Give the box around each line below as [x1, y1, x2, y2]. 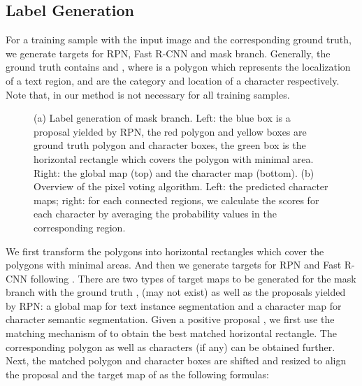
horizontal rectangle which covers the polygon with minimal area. [34, 151, 314, 166]
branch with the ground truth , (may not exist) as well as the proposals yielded [6, 285, 346, 299]
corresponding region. [34, 220, 126, 234]
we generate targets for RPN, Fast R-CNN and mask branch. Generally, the [6, 45, 331, 60]
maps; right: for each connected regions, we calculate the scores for [34, 192, 319, 207]
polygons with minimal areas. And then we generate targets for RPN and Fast [6, 257, 342, 272]
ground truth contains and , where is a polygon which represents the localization [6, 59, 351, 74]
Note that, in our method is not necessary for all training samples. [6, 87, 290, 101]
